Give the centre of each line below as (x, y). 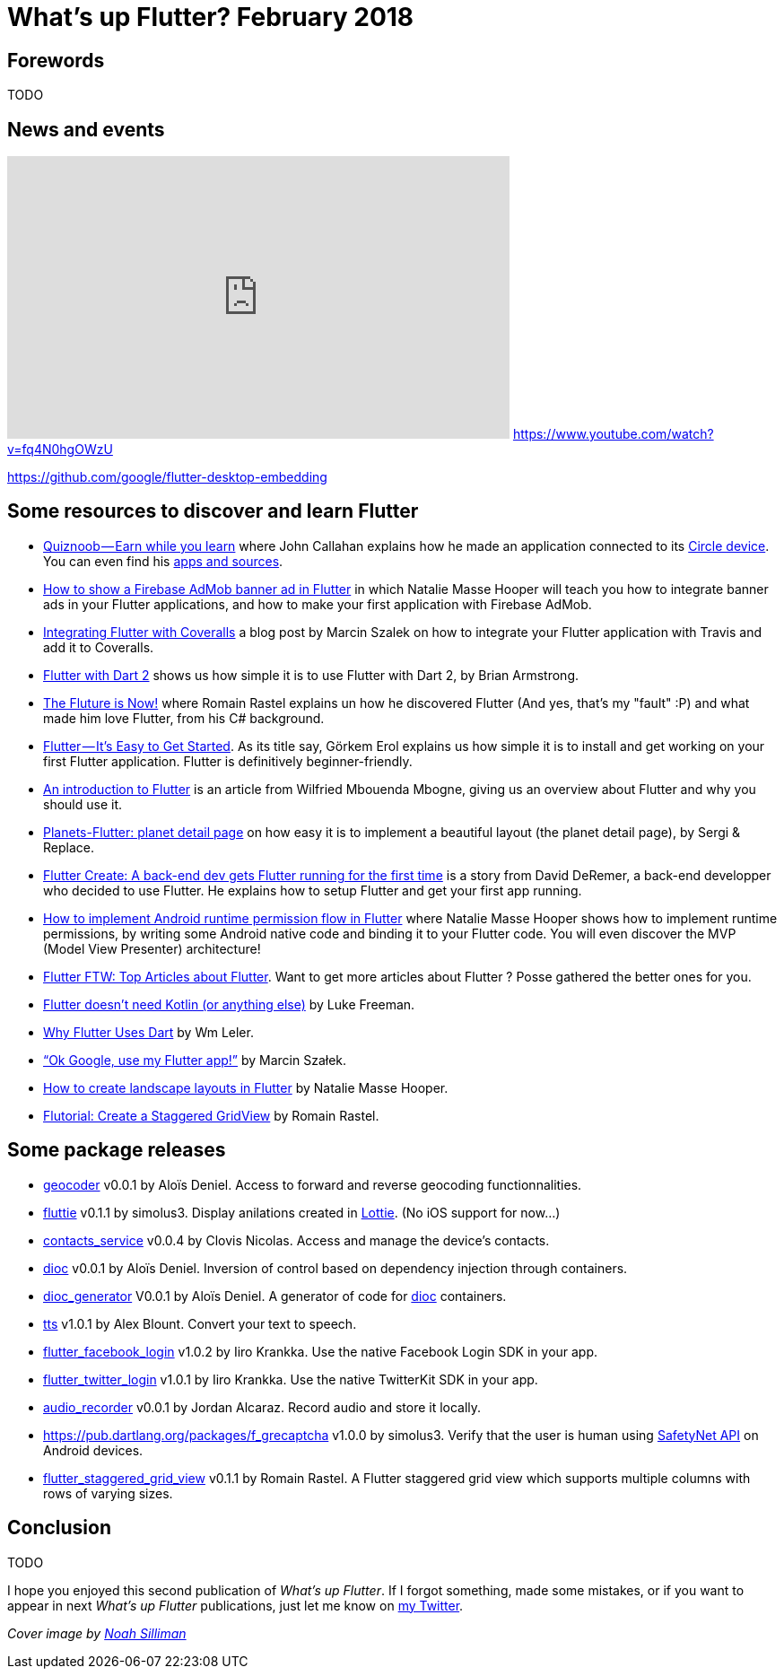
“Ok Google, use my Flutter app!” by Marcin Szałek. (195, 1060)
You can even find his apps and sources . (163, 561)
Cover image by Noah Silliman (97, 1633)
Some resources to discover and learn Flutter (213, 511)
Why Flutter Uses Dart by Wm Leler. (148, 1032)
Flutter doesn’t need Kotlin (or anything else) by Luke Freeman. (229, 1004)
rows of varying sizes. (108, 1493)
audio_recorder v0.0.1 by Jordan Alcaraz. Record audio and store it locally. (262, 1407)
